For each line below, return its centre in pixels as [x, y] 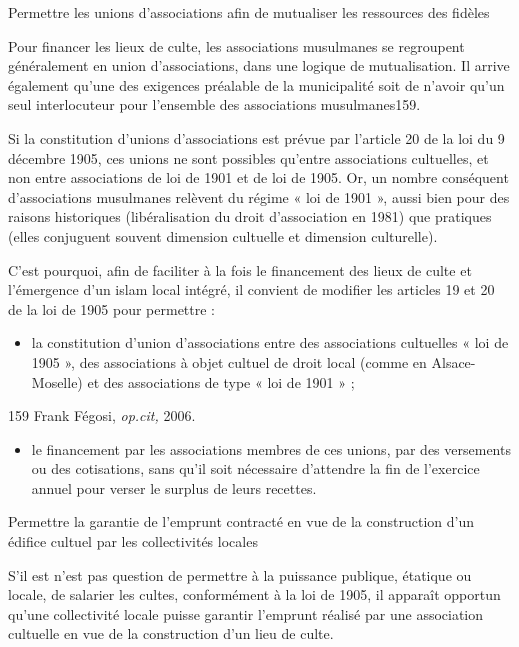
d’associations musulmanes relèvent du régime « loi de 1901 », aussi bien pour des [259, 196]
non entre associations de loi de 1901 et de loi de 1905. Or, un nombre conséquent [258, 177]
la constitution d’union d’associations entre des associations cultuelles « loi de [270, 342]
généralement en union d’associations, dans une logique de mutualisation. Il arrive [259, 65]
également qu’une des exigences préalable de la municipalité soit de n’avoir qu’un [256, 84]
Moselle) [57, 381]
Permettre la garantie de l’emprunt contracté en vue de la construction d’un [241, 521]
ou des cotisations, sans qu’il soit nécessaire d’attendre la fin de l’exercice [255, 468]
